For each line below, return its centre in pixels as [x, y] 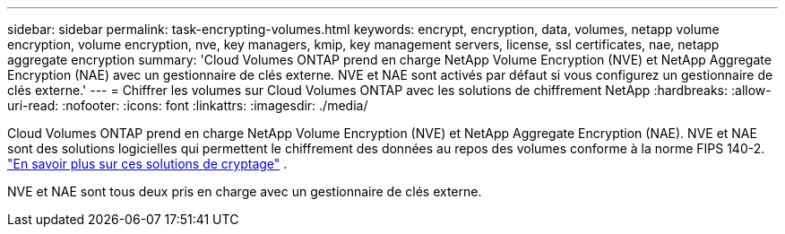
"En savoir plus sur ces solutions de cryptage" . [147, 164]
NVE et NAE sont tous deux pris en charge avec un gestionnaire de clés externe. [245, 191]
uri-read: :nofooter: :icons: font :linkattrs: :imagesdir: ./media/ [188, 105]
